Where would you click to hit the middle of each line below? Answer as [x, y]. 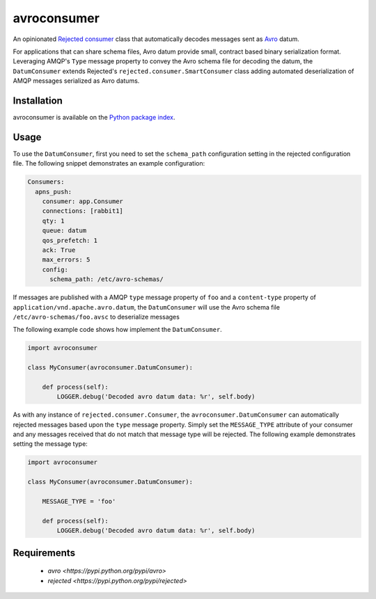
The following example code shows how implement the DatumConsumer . [117, 330]
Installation [38, 101]
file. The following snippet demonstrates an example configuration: [109, 163]
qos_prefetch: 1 [70, 240]
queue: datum [64, 231]
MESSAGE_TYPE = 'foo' [79, 501]
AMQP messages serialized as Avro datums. [76, 81]
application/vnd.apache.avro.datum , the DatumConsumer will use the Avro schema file [146, 307]
